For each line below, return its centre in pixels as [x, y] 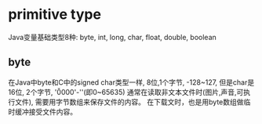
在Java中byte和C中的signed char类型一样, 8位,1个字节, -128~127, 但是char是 [131, 82]
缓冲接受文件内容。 [45, 111]
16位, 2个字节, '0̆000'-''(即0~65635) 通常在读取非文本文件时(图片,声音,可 [126, 92]
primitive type [55, 15]
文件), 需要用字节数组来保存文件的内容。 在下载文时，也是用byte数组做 [129, 102]
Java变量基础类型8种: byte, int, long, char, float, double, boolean [113, 37]
